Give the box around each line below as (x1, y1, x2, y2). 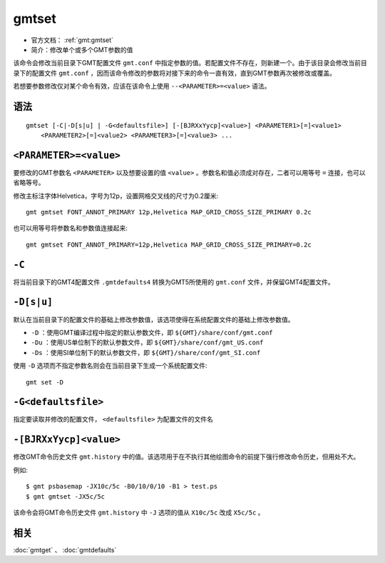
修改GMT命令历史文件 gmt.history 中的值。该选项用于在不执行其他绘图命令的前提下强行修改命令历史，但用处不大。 (13, 452, 360, 461)
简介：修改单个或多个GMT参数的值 (31, 45, 133, 54)
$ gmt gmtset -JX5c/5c (26, 492, 106, 500)
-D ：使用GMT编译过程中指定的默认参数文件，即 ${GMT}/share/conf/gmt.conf (31, 328, 274, 337)
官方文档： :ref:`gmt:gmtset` (31, 36, 114, 44)
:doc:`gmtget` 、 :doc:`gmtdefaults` (13, 545, 117, 554)
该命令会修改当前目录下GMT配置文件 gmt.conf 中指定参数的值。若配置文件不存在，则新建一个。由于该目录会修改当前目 (13, 59, 367, 67)
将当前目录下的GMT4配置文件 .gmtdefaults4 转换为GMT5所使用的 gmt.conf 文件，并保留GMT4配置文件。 (13, 277, 334, 286)
